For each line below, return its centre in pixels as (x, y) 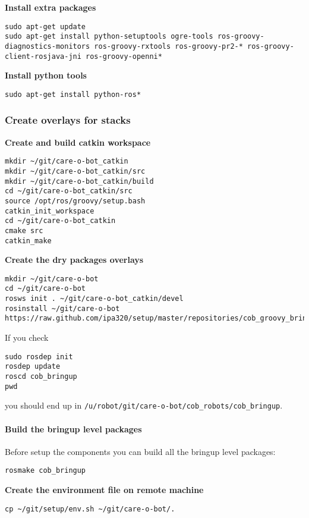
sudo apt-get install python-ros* (73, 94)
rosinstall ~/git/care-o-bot (62, 308)
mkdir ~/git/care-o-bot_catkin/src (75, 171)
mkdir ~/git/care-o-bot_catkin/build (79, 181)
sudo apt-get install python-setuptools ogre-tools (109, 37)
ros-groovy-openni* (124, 56)
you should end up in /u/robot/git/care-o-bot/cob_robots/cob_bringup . (144, 405)
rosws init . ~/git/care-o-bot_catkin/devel (94, 299)
